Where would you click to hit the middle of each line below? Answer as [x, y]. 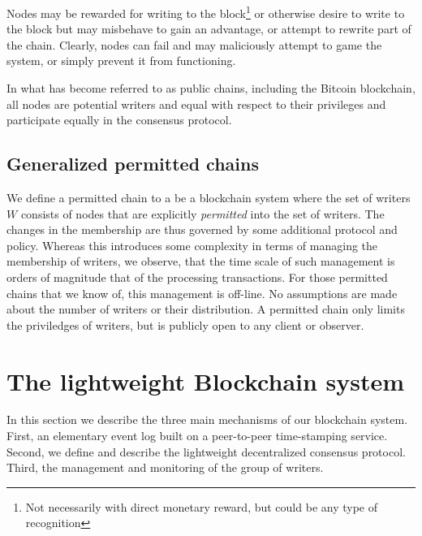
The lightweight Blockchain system [206, 380]
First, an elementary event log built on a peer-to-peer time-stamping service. [197, 436]
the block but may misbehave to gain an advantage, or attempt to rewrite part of [209, 29]
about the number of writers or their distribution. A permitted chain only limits [206, 309]
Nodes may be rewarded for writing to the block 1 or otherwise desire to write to [206, 12]
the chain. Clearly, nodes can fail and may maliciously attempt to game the [194, 44]
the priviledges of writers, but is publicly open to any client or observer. [185, 324]
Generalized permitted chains [133, 164]
